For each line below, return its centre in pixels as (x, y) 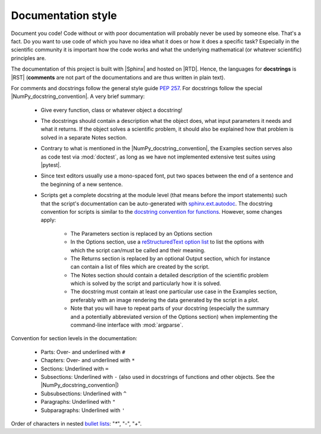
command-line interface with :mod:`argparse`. (127, 325)
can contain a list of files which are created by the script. (140, 267)
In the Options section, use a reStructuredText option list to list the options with (167, 242)
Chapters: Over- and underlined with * (88, 360)
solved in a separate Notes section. (84, 137)
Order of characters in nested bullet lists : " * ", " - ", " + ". (76, 423)
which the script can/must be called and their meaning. (138, 250)
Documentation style (64, 15)
